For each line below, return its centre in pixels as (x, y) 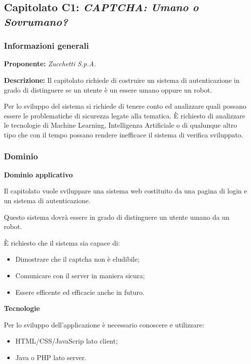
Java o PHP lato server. (51, 357)
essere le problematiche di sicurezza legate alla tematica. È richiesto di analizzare (125, 115)
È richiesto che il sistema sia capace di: (62, 242)
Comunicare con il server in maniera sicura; (80, 275)
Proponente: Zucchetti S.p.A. (50, 64)
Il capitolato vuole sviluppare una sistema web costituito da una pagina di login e (125, 191)
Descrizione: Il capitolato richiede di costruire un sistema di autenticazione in (122, 80)
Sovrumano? (36, 21)
